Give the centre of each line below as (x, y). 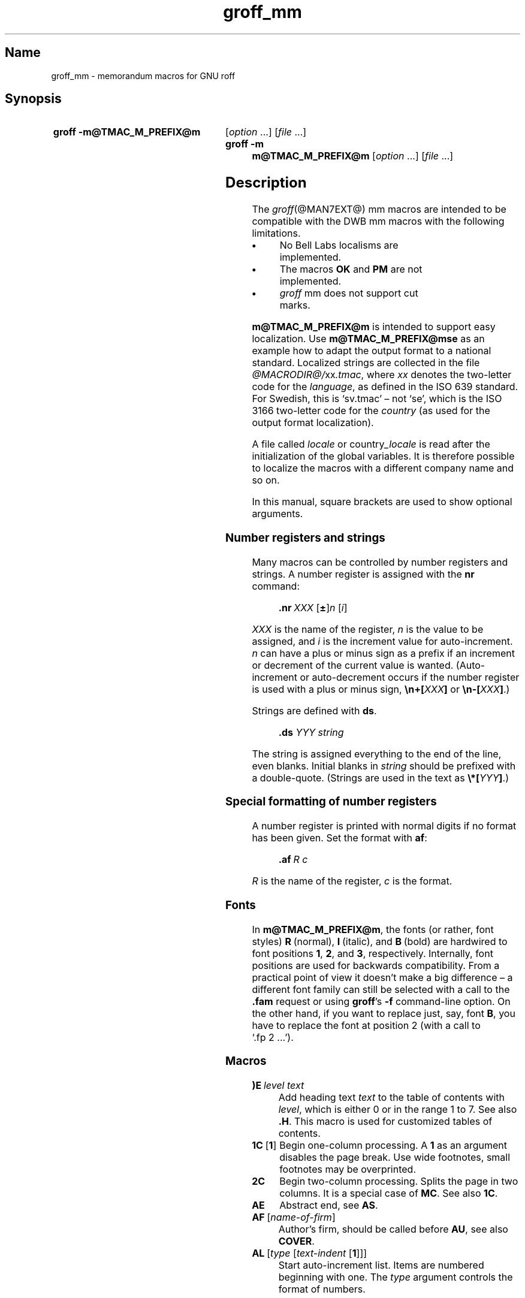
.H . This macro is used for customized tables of (385, 1121)
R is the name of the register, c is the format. (352, 881)
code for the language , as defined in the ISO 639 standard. (385, 387)
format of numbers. (322, 1289)
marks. (295, 305)
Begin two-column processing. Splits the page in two (399, 1181)
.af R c (293, 860)
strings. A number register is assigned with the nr (363, 574)
